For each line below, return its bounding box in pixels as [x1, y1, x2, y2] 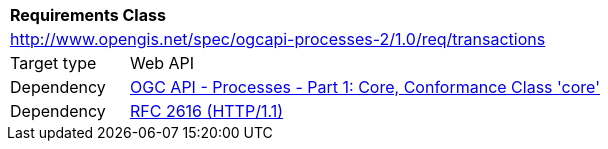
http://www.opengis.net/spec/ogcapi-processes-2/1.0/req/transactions [10, 29, 546, 49]
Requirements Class [10, 5, 166, 25]
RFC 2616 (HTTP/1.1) [130, 101, 283, 121]
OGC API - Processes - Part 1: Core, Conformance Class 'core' [130, 77, 600, 97]
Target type [10, 53, 97, 73]
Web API [130, 53, 195, 73]
